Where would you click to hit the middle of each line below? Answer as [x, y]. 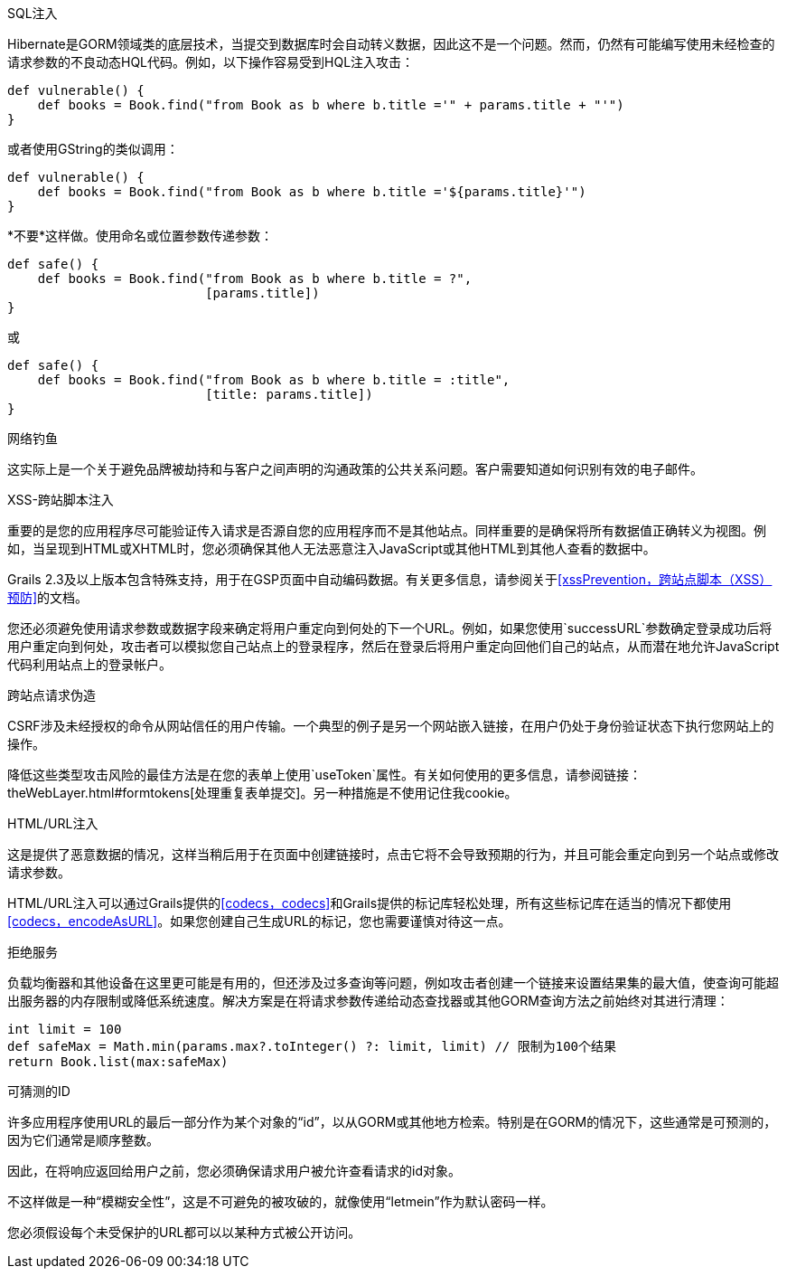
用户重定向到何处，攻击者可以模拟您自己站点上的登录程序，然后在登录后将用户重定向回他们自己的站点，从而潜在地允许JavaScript [393, 646]
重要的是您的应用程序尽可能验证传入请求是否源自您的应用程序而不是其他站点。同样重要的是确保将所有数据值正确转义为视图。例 [387, 530]
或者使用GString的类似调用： [93, 149]
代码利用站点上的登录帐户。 [89, 664]
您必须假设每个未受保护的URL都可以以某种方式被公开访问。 [184, 1232]
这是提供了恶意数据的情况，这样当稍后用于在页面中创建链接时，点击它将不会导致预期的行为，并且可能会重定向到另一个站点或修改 [393, 854]
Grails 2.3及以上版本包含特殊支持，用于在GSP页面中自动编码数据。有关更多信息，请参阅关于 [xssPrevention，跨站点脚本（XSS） [390, 579]
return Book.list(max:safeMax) [118, 1062]
